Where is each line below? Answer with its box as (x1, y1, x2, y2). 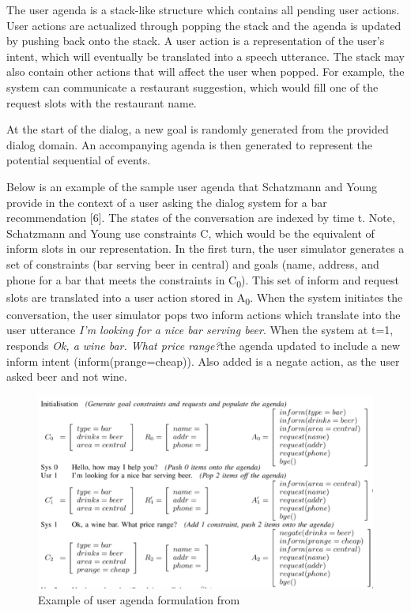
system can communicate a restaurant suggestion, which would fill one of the (6, 78, 379, 95)
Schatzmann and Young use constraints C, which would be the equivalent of (6, 224, 375, 241)
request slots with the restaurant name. (6, 94, 197, 111)
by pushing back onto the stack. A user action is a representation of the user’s (6, 32, 385, 49)
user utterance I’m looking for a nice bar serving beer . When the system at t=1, (6, 322, 394, 338)
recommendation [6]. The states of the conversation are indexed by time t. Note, (6, 209, 395, 226)
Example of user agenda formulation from (38, 591, 240, 607)
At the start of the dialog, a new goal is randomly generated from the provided (6, 121, 389, 137)
